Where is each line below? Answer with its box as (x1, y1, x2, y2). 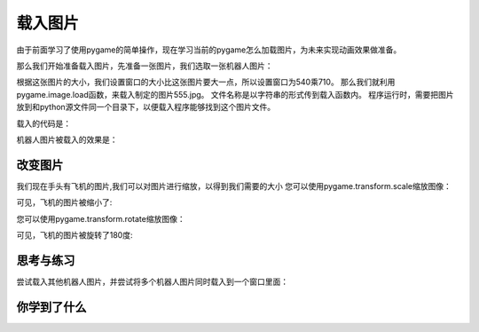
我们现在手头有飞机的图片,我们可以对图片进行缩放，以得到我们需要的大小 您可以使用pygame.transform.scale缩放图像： (16, 180, 452, 191)
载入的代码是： (16, 118, 71, 129)
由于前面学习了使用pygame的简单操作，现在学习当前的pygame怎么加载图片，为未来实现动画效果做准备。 (16, 44, 402, 55)
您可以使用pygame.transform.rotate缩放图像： (16, 213, 185, 224)
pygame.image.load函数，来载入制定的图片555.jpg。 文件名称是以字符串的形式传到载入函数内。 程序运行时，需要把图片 (16, 89, 454, 99)
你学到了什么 (16, 299, 87, 314)
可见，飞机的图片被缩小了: (16, 197, 113, 208)
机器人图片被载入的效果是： (16, 134, 118, 145)
